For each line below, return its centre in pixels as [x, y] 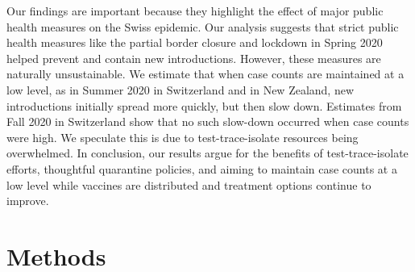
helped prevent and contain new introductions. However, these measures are [194, 58]
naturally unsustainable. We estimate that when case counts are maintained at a [205, 74]
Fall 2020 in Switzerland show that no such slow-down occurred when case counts [208, 121]
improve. [28, 201]
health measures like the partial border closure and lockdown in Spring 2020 [195, 42]
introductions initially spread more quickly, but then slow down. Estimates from [204, 105]
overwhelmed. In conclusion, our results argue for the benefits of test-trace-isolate [207, 153]
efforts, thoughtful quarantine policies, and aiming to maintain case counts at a [202, 168]
